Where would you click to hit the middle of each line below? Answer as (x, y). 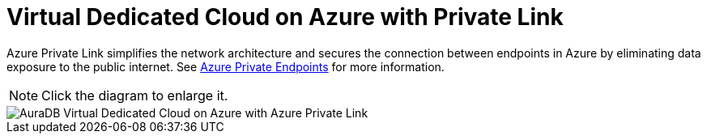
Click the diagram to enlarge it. (135, 95)
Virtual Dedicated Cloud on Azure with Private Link (285, 17)
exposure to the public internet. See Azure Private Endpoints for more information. (226, 66)
